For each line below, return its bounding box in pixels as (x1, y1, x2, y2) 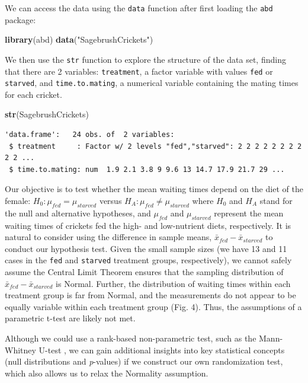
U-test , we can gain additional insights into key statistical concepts (38, 343, 285, 356)
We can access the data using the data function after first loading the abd (5, 2, 273, 14)
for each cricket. (5, 88, 62, 100)
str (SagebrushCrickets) (5, 108, 89, 120)
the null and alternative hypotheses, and (5, 206, 151, 219)
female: (5, 194, 31, 206)
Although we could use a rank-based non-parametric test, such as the (5, 331, 256, 344)
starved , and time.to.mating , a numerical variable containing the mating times (5, 76, 299, 89)
